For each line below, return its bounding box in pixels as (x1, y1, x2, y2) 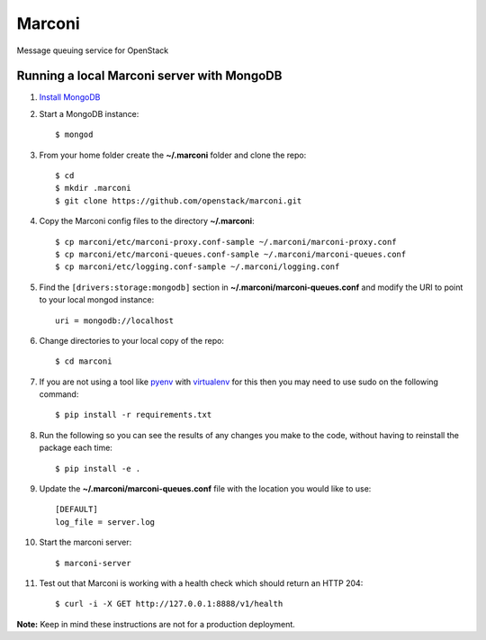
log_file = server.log (55, 517, 156, 527)
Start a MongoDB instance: (39, 108, 139, 119)
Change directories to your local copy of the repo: (39, 335, 225, 346)
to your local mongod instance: (39, 294, 155, 305)
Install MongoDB (39, 92, 101, 103)
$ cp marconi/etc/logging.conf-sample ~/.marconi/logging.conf (55, 262, 340, 272)
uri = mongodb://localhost (55, 315, 175, 326)
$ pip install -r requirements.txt (55, 410, 212, 420)
